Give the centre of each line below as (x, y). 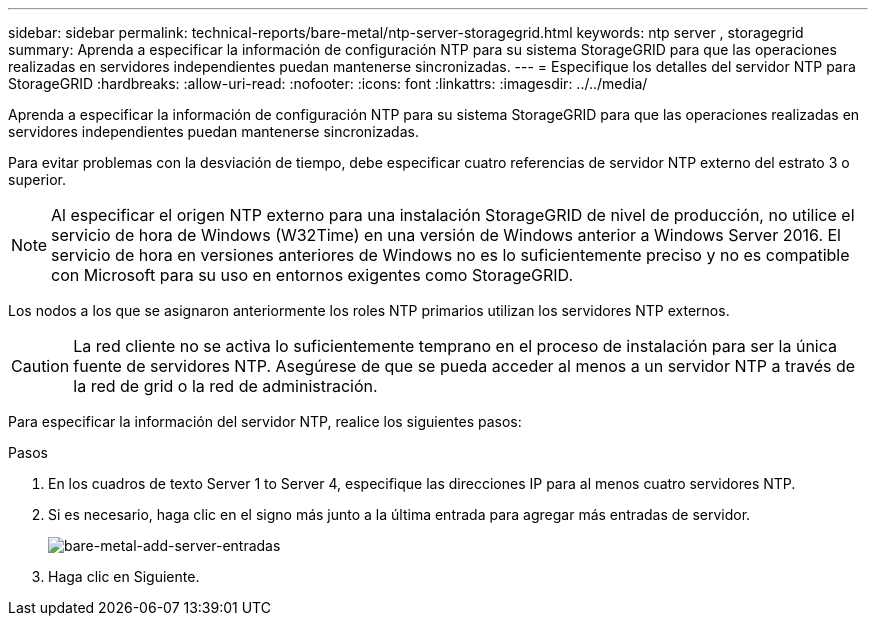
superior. (37, 179)
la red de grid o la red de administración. (225, 386)
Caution (40, 366)
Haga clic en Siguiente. (124, 576)
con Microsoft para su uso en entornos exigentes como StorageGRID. (312, 275)
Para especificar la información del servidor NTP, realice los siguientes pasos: (265, 421)
